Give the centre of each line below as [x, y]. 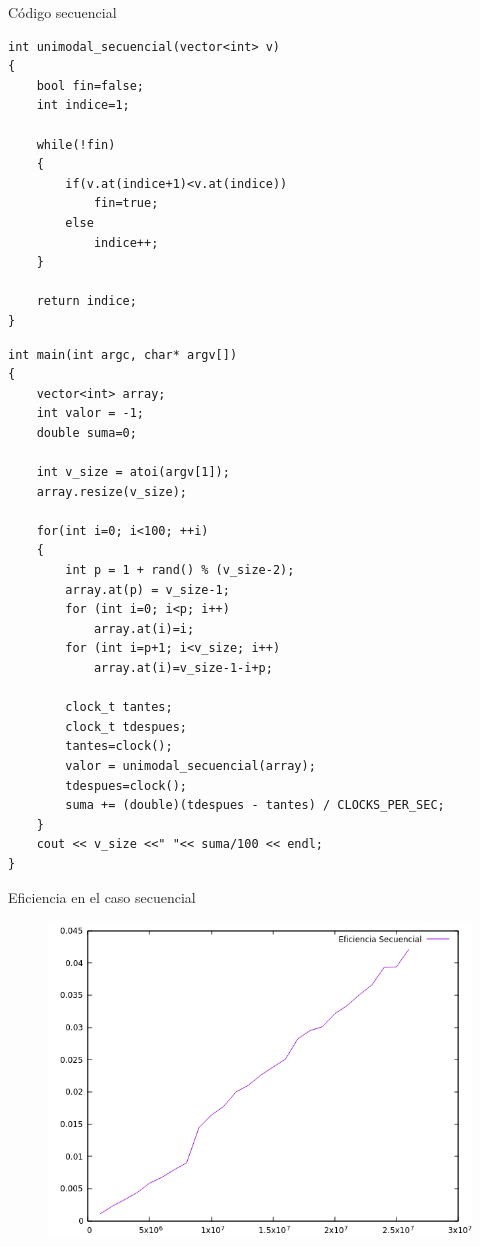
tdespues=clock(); [126, 785]
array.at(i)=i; [144, 628]
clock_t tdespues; [126, 726]
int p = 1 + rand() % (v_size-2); [180, 570]
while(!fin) [76, 144]
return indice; [86, 301]
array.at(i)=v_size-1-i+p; [183, 668]
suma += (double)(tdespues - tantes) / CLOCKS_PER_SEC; [255, 805]
